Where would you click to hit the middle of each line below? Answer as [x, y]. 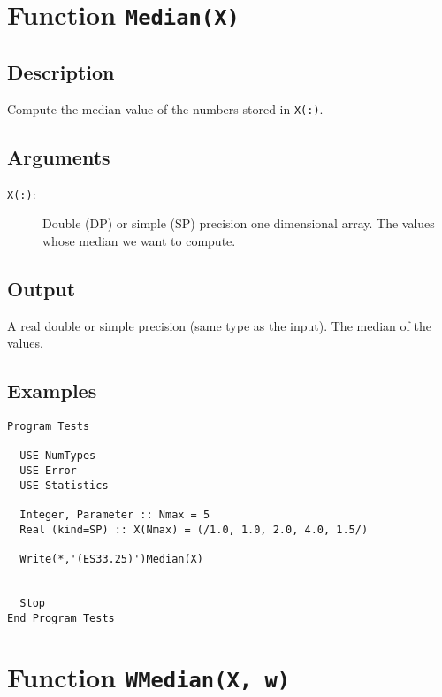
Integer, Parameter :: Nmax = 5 [115, 514]
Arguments [59, 156]
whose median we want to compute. [139, 240]
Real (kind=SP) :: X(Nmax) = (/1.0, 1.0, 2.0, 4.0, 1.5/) [194, 529]
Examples [52, 391]
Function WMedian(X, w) [149, 677]
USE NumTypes [58, 456]
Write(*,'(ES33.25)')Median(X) [111, 559]
